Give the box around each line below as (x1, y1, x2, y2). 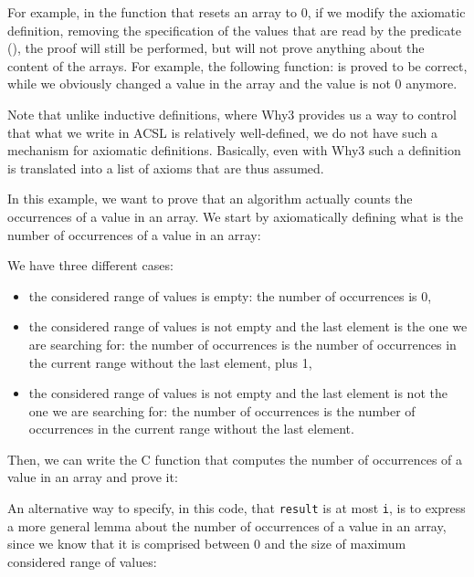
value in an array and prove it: (7, 467, 178, 487)
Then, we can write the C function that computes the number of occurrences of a (7, 449, 463, 468)
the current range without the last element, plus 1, (28, 352, 312, 372)
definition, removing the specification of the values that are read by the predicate (7, 20, 461, 39)
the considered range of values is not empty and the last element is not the (28, 383, 448, 403)
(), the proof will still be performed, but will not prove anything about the (7, 38, 425, 58)
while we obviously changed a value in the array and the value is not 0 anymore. (7, 74, 458, 93)
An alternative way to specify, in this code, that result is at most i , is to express (7, 498, 466, 518)
